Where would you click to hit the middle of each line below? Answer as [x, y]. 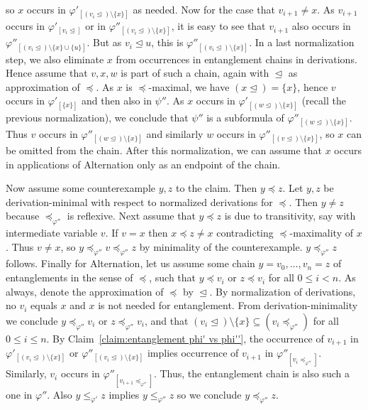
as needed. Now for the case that [204, 9]
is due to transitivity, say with [290, 216]
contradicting [245, 233]
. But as [104, 42]
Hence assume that [47, 73]
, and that [166, 320]
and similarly [175, 133]
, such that [173, 277]
